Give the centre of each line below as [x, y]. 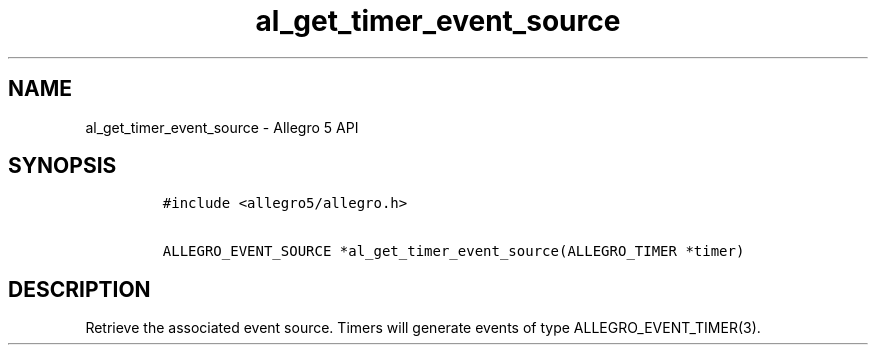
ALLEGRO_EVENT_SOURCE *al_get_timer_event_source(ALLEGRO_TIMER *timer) [453, 251]
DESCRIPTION [79, 289]
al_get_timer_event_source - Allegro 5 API [222, 127]
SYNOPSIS [62, 166]
